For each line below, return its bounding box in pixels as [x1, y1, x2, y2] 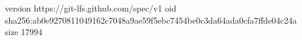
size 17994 [5, 25, 43, 38]
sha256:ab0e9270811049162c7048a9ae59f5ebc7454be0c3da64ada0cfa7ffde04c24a [5, 13, 297, 26]
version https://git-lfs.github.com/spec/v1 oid [5, 2, 177, 14]
